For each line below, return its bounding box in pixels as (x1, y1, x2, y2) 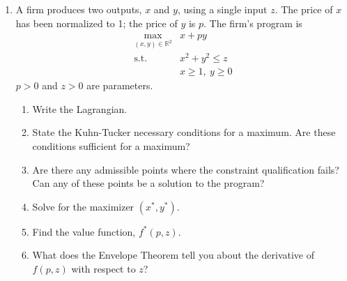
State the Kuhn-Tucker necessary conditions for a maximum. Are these (32, 125, 336, 139)
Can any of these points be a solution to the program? (32, 176, 265, 190)
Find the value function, (32, 224, 136, 238)
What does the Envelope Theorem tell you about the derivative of (32, 248, 314, 262)
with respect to (71, 261, 136, 275)
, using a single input (177, 2, 268, 16)
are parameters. (86, 78, 153, 93)
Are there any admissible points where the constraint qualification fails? (32, 162, 339, 176)
